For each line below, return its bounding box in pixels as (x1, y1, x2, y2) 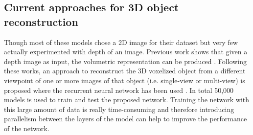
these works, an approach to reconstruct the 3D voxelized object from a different (4, 66, 246, 76)
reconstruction (4, 14, 78, 29)
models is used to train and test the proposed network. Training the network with (4, 94, 250, 105)
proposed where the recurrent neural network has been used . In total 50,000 (4, 85, 234, 95)
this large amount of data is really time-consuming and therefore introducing (4, 104, 234, 114)
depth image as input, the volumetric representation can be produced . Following (4, 56, 247, 66)
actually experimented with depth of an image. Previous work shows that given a (4, 46, 248, 57)
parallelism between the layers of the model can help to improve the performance (4, 113, 247, 124)
